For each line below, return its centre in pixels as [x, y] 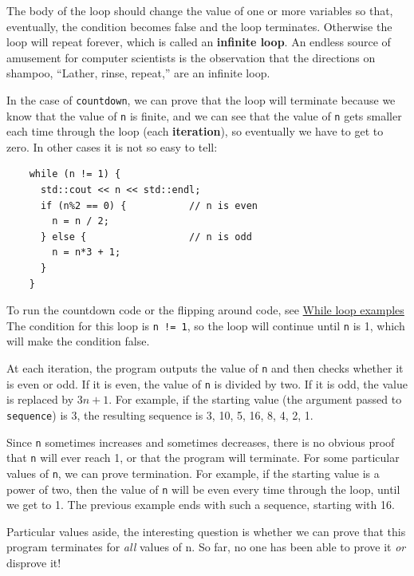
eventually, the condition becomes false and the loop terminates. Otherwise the [199, 26]
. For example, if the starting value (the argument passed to [255, 399]
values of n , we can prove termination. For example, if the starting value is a [193, 473]
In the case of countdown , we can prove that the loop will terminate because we [201, 99]
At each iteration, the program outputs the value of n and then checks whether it [205, 368]
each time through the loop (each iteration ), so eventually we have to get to [195, 131]
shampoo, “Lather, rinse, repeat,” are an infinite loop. [138, 73]
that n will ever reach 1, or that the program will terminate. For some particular [203, 458]
